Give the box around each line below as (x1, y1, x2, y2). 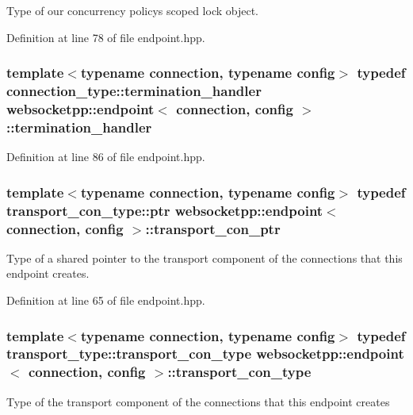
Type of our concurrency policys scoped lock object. (6, 2, 258, 18)
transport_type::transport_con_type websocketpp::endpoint (6, 344, 404, 363)
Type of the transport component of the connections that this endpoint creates (6, 393, 390, 409)
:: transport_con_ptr (145, 218, 281, 238)
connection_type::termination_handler (6, 81, 262, 101)
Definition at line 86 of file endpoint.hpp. (6, 148, 205, 165)
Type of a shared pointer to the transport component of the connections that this (6, 249, 403, 266)
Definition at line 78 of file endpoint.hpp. (6, 29, 205, 45)
